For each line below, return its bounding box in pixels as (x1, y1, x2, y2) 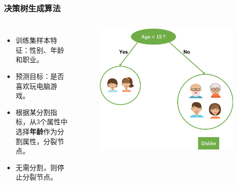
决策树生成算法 (4, 1, 61, 14)
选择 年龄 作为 (15, 126, 57, 136)
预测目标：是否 (15, 71, 64, 81)
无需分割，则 (15, 162, 57, 172)
